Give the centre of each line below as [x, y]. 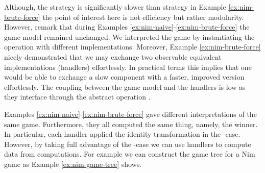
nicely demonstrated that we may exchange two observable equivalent [113, 56]
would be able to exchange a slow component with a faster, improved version [124, 77]
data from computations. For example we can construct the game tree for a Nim [130, 154]
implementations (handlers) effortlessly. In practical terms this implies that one [128, 67]
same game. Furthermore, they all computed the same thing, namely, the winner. [131, 124]
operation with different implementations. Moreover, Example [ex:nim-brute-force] [132, 47]
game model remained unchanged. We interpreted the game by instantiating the [129, 36]
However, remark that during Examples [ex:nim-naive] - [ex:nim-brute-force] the [127, 27]
